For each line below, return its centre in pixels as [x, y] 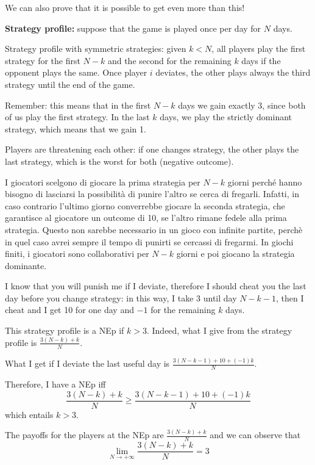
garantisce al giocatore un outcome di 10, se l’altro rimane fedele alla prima [146, 218]
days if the [261, 60]
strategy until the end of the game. [70, 84]
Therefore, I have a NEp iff [55, 384]
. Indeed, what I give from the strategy [219, 330]
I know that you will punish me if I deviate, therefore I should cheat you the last [156, 286]
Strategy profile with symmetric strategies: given [96, 49]
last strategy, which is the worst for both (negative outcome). [119, 161]
